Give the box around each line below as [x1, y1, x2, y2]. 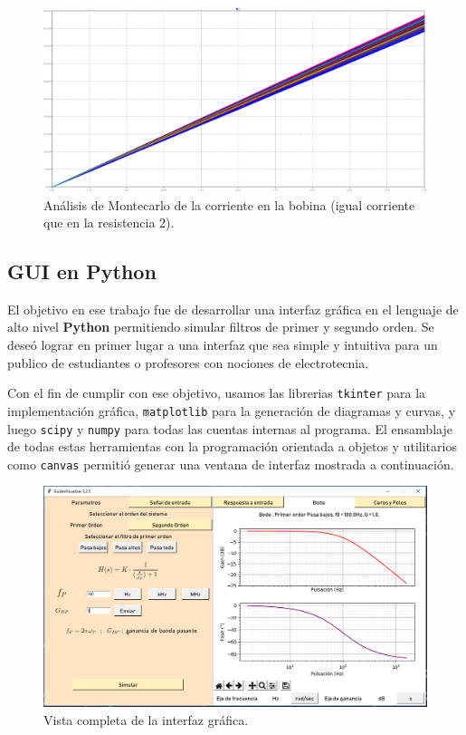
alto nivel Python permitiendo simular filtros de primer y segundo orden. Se [7, 317, 434, 336]
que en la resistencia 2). [43, 213, 175, 232]
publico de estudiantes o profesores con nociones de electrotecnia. [7, 353, 369, 372]
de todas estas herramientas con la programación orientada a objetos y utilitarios [7, 437, 457, 456]
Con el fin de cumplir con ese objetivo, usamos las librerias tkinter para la [7, 383, 426, 402]
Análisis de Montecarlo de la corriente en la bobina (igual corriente [43, 195, 415, 214]
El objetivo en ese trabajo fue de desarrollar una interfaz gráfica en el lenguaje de [7, 299, 459, 318]
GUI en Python [7, 257, 157, 285]
